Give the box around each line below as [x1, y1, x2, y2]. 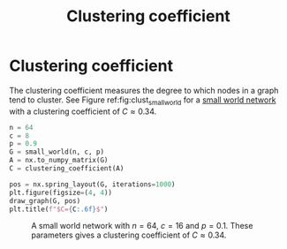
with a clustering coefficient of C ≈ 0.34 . [9, 106, 157, 117]
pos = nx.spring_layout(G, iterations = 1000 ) [9, 179, 176, 189]
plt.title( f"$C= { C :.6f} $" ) [9, 205, 109, 214]
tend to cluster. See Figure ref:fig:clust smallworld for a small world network [9, 94, 276, 107]
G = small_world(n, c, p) [9, 147, 104, 156]
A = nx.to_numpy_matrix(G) [9, 156, 109, 165]
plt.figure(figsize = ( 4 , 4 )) [9, 188, 113, 197]
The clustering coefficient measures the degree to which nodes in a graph [9, 85, 279, 95]
